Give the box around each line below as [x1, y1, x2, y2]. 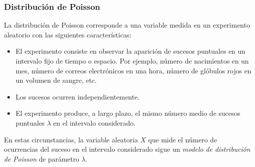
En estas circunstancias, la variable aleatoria [4, 134, 138, 144]
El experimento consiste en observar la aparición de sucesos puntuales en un [15, 46, 246, 56]
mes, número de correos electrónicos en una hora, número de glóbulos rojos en [15, 65, 252, 75]
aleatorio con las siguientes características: [4, 29, 132, 39]
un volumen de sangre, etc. [15, 75, 97, 85]
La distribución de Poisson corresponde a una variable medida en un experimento [4, 20, 250, 30]
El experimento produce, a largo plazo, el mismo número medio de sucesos [15, 108, 241, 118]
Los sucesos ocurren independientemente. [15, 91, 140, 101]
